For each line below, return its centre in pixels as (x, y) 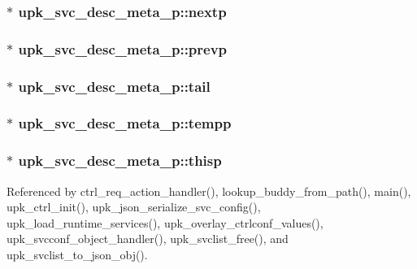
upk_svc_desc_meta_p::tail (114, 86)
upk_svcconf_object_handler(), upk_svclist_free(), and (148, 239)
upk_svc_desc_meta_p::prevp (123, 48)
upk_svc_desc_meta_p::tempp (125, 123)
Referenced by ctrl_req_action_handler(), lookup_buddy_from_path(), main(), (209, 191)
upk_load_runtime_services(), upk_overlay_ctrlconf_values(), (165, 222)
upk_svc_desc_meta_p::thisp (120, 161)
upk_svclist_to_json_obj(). (77, 254)
